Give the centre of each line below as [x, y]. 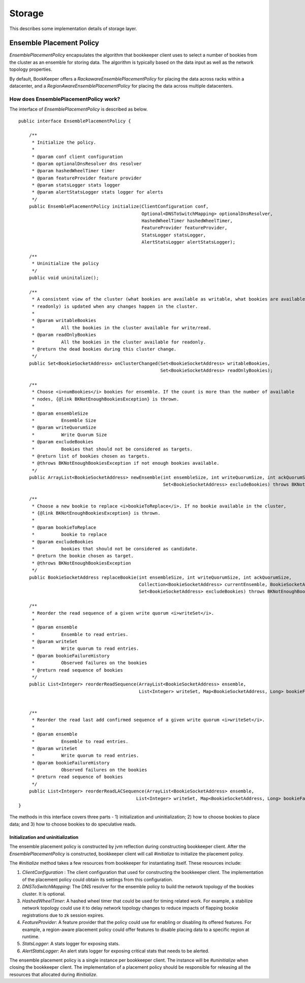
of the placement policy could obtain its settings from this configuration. [98, 880]
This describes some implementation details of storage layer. [73, 29]
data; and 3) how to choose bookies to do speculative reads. [73, 824]
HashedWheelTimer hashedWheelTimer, [187, 221]
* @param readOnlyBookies [64, 335]
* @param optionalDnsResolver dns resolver [87, 164]
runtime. [31, 936]
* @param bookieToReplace [64, 527]
